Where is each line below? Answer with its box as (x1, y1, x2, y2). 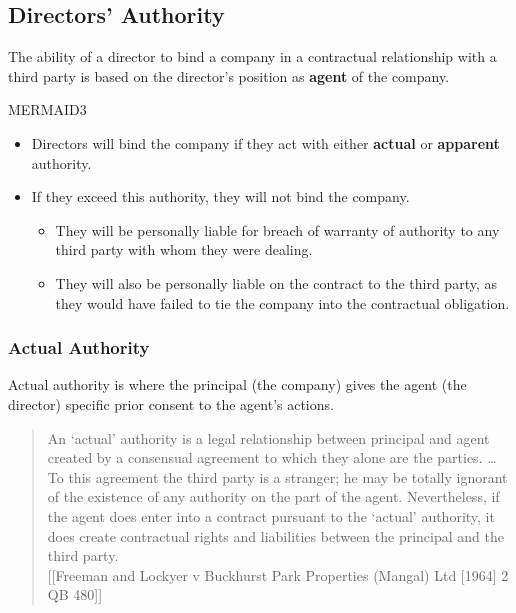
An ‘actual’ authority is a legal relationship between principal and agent (47, 427, 490, 448)
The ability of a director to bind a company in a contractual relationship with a (8, 46, 497, 67)
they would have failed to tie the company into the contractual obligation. (55, 292, 510, 313)
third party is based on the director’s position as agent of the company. (8, 65, 450, 86)
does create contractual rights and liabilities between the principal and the (47, 525, 504, 546)
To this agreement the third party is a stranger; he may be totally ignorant (47, 466, 508, 487)
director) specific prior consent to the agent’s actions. (8, 393, 334, 414)
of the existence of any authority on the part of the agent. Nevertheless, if (47, 486, 500, 507)
